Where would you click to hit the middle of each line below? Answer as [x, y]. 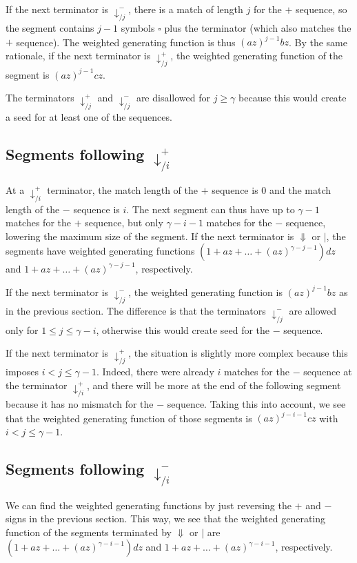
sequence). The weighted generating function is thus [126, 42]
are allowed [313, 311]
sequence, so [322, 9]
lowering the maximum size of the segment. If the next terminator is [150, 236]
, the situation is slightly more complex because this [238, 353]
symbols [138, 28]
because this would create [293, 98]
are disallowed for [173, 98]
